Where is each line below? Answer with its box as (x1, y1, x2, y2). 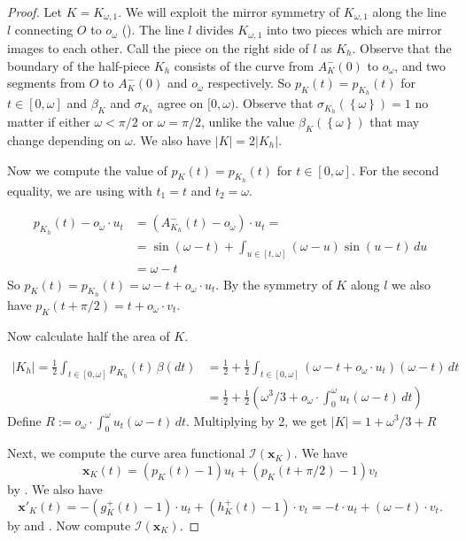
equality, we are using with (7, 181, 152, 199)
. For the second (351, 160, 439, 179)
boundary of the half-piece (7, 56, 151, 74)
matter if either (7, 112, 90, 131)
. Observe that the (352, 38, 452, 57)
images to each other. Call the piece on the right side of (7, 38, 309, 57)
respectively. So (207, 73, 291, 92)
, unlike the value (201, 112, 295, 131)
